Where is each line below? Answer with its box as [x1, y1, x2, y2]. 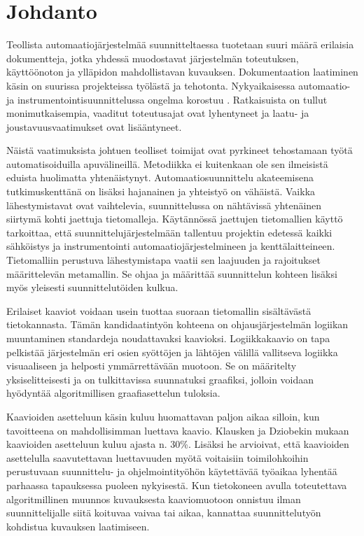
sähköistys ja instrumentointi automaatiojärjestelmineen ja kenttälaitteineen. [6, 239, 335, 253]
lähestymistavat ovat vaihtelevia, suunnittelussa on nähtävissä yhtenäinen [6, 197, 322, 212]
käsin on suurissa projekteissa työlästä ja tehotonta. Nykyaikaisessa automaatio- [6, 78, 351, 92]
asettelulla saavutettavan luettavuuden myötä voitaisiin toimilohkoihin [6, 450, 309, 465]
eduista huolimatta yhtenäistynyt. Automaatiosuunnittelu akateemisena [6, 170, 314, 185]
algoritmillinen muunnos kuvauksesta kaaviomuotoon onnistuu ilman [6, 491, 301, 506]
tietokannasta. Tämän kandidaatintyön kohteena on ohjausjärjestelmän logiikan [6, 317, 349, 332]
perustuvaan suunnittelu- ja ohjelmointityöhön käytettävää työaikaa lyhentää [6, 464, 337, 479]
